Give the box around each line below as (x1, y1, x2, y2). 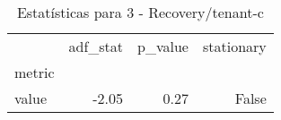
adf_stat (68, 36, 124, 56)
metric (14, 62, 55, 82)
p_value (137, 36, 189, 56)
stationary (202, 36, 267, 56)
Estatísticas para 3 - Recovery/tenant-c (16, 2, 264, 22)
